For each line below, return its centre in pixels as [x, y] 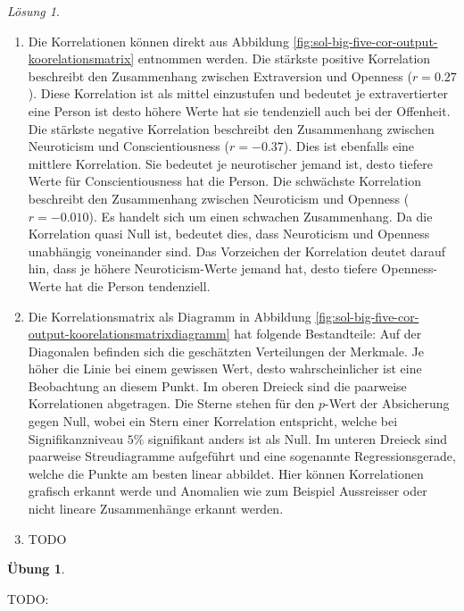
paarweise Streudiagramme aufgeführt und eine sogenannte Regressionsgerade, [242, 456]
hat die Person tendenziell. [138, 285]
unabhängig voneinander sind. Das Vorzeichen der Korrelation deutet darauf [237, 251]
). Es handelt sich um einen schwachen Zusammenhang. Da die [261, 216]
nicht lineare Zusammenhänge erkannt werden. [156, 509]
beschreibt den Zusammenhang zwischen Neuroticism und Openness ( [219, 198]
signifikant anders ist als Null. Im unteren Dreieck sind [298, 438]
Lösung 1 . [33, 11]
